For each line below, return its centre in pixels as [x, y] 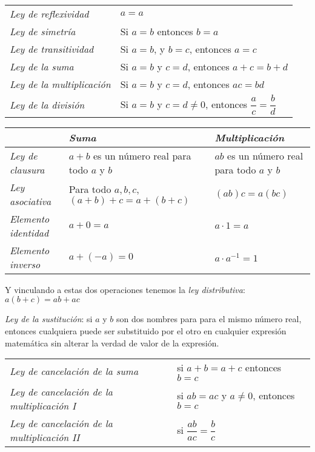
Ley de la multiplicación [60, 84]
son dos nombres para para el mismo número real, [209, 319]
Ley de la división [47, 104]
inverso [25, 264]
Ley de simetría [43, 31]
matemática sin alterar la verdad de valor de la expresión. [112, 342]
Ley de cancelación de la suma [74, 371]
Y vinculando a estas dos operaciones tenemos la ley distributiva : [125, 289]
